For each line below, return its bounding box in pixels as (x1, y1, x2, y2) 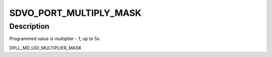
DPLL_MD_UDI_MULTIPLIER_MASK (9, 45, 82, 51)
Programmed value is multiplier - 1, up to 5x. (9, 36, 101, 42)
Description (9, 22, 50, 31)
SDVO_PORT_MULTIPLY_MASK (9, 7, 142, 18)
